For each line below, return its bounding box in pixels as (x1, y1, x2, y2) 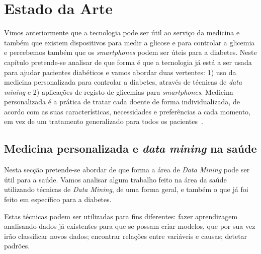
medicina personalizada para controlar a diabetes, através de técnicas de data (4, 77, 242, 87)
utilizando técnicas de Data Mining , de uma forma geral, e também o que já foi (4, 184, 248, 195)
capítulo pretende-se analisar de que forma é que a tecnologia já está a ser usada (4, 56, 252, 67)
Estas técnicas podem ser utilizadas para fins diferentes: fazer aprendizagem (4, 211, 238, 221)
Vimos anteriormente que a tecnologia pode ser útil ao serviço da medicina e (4, 27, 240, 38)
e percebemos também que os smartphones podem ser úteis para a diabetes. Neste (4, 47, 257, 57)
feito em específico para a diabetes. (4, 194, 112, 205)
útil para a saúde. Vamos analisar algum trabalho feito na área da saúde (4, 174, 227, 184)
